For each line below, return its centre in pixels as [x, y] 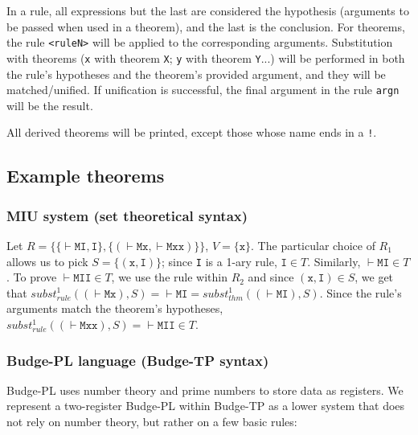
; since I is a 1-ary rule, [219, 261]
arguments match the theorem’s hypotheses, [115, 308]
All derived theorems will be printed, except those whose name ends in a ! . [192, 132]
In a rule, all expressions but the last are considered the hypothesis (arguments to [208, 10]
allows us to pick [47, 261]
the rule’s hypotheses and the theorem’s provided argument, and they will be [196, 74]
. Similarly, [334, 261]
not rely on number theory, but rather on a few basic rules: [152, 422]
